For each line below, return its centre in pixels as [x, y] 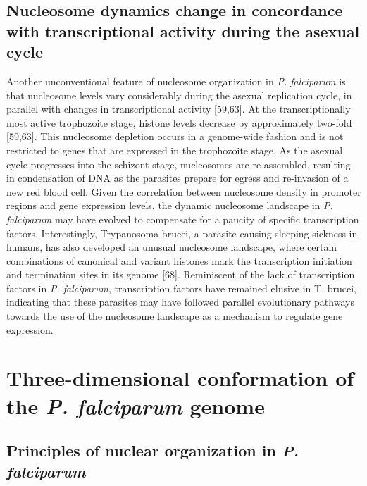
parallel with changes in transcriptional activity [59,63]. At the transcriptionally [179, 109]
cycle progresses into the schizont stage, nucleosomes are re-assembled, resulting [179, 164]
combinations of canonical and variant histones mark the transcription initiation [179, 260]
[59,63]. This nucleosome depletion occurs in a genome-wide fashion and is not [175, 136]
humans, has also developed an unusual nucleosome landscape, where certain [172, 247]
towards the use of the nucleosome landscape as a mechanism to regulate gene [175, 316]
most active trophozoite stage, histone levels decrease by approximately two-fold [179, 122]
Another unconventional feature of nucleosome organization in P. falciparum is [176, 81]
